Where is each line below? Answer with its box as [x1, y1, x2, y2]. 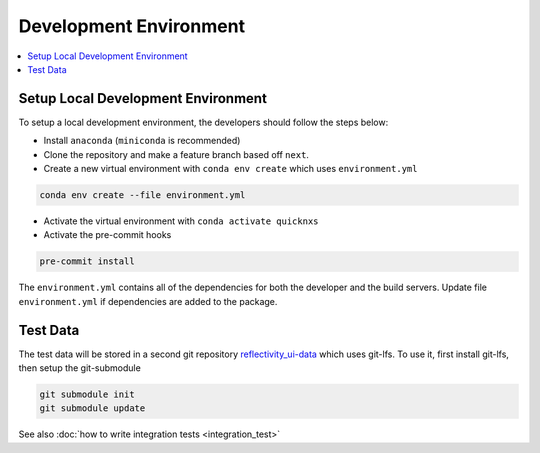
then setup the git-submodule [18, 362, 142, 374]
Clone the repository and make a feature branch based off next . [43, 148, 310, 160]
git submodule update [39, 403, 146, 414]
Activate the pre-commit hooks [43, 229, 172, 241]
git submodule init [39, 389, 135, 400]
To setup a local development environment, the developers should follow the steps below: [18, 116, 389, 128]
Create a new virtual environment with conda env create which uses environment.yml [43, 163, 418, 175]
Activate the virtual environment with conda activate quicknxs [43, 215, 319, 227]
